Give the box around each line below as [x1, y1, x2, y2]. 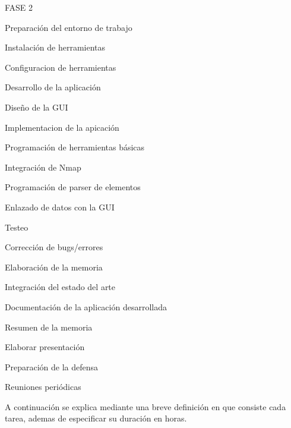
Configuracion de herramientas [5, 61, 116, 73]
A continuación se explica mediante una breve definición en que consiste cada [5, 400, 286, 413]
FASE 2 [5, 1, 33, 13]
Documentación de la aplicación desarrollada [5, 300, 167, 313]
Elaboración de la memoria [5, 260, 103, 273]
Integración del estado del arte [5, 281, 116, 293]
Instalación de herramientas [5, 41, 106, 53]
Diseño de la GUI [5, 100, 68, 113]
